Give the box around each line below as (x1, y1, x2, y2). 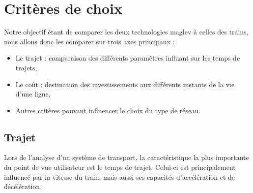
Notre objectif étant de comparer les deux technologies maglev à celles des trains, (4, 27, 249, 37)
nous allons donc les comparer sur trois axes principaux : (4, 36, 175, 46)
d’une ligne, (15, 89, 51, 99)
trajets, (15, 62, 37, 72)
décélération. (4, 181, 42, 192)
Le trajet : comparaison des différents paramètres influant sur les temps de (15, 53, 240, 63)
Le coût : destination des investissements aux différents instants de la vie (15, 79, 235, 89)
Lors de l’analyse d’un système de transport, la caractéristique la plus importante (4, 152, 249, 162)
